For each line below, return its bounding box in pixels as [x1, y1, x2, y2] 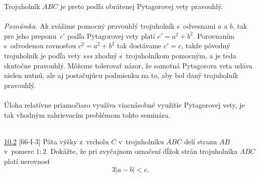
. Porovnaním [193, 30, 234, 41]
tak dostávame [116, 40, 162, 51]
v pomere [4, 146, 34, 156]
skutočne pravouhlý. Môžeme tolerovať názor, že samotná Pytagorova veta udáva [4, 60, 252, 70]
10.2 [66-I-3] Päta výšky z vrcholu [4, 136, 109, 146]
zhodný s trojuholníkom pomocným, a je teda [95, 50, 236, 60]
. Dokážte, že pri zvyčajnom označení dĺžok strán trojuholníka [46, 146, 237, 156]
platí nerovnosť [4, 155, 50, 166]
